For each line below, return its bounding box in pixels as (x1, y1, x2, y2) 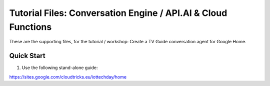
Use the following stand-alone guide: (21, 65, 98, 71)
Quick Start (9, 52, 45, 60)
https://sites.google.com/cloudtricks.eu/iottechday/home (9, 74, 127, 80)
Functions (9, 21, 52, 32)
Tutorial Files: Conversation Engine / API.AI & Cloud (9, 7, 227, 18)
